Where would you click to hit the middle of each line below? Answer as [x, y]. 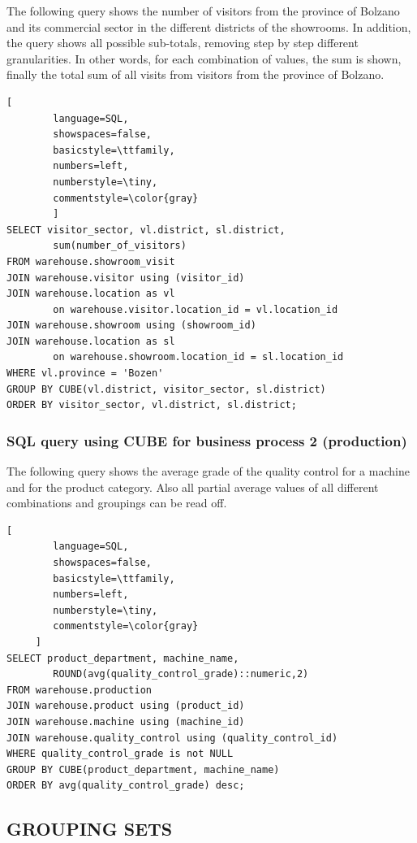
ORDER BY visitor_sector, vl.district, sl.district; [152, 405]
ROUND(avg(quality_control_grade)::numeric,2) [181, 674]
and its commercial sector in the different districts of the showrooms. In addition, [209, 26]
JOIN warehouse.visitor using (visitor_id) [126, 278]
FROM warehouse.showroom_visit [91, 261]
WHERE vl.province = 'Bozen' [85, 374]
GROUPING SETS [90, 829]
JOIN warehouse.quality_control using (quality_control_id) [172, 738]
